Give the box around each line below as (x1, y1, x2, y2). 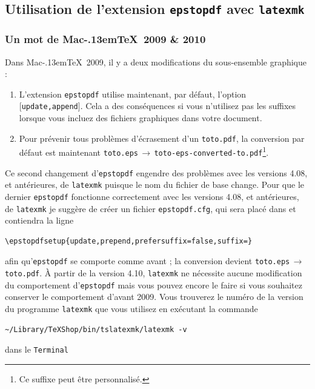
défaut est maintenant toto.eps (19, 145, 138, 158)
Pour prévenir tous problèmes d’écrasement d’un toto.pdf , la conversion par (19, 131, 305, 144)
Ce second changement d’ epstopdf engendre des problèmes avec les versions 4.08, (5, 166, 308, 179)
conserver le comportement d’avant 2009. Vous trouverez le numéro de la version (5, 290, 303, 303)
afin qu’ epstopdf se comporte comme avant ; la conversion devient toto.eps (5, 254, 290, 267)
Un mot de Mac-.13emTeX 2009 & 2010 (5, 32, 206, 47)
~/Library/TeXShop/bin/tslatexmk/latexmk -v (5, 325, 187, 334)
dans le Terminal (5, 343, 68, 356)
